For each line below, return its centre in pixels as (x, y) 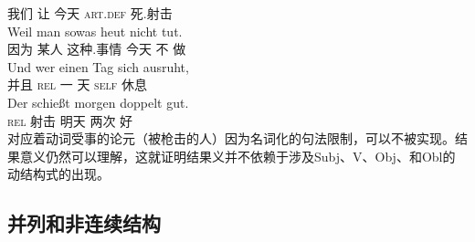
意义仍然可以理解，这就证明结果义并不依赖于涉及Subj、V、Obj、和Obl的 (237, 156)
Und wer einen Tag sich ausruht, (98, 66)
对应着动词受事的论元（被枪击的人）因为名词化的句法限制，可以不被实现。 (231, 138)
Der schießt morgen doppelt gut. (98, 102)
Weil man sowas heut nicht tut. (95, 31)
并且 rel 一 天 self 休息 (77, 84)
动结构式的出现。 (58, 174)
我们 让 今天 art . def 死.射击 (90, 13)
